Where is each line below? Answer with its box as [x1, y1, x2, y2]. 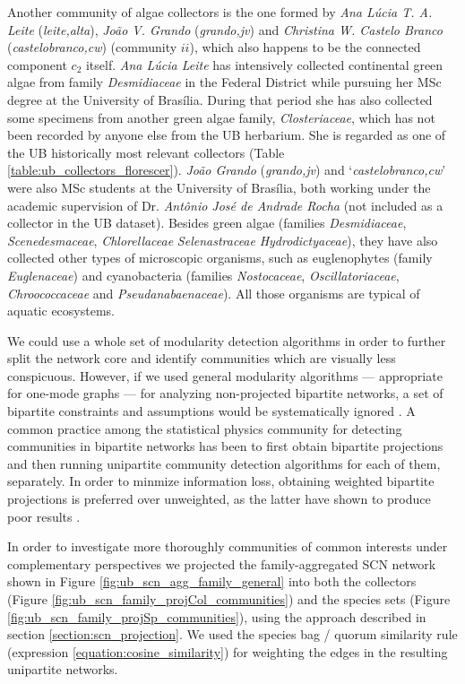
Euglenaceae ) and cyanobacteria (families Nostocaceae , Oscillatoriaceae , [7, 265, 400, 284]
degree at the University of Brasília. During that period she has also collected [7, 90, 433, 108]
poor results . [7, 507, 81, 525]
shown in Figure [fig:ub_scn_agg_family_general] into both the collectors [7, 572, 417, 591]
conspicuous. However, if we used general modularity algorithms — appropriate [7, 366, 443, 385]
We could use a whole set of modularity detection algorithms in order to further [7, 331, 446, 350]
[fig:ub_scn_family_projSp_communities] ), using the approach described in [7, 607, 426, 626]
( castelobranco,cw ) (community [7, 38, 177, 56]
